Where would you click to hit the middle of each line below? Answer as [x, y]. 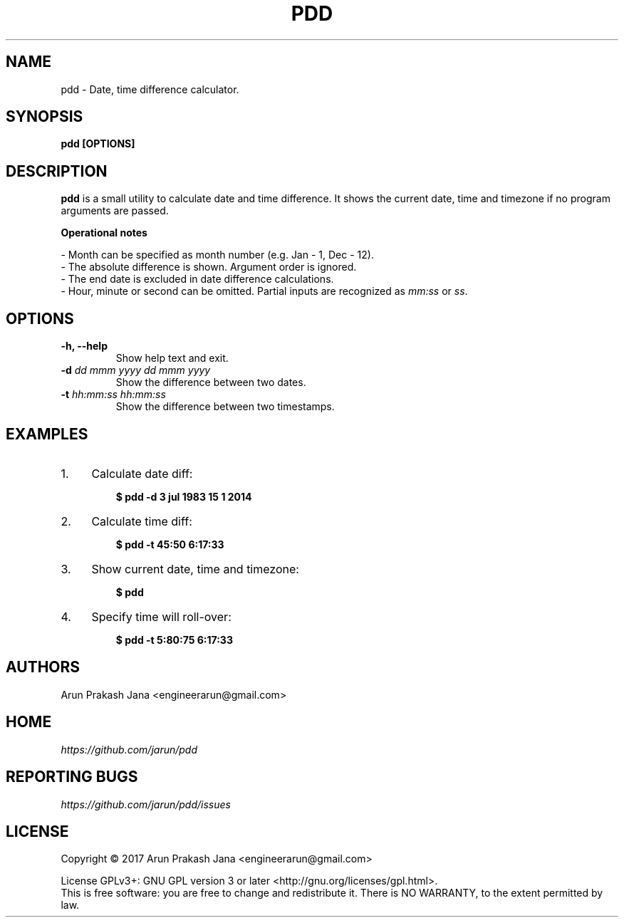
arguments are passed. [115, 211]
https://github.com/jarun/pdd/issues [146, 804]
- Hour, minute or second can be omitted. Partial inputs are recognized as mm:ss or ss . [264, 291]
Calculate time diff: [142, 521]
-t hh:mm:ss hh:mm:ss [113, 395]
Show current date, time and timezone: [195, 569]
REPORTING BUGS [72, 777]
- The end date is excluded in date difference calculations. [197, 279]
